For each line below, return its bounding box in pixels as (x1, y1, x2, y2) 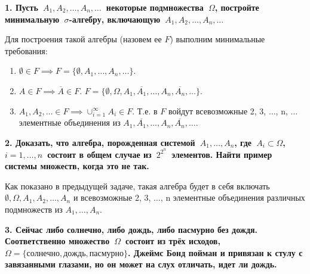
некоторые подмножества (106, 1, 204, 13)
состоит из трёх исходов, (125, 235, 220, 247)
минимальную (5, 13, 60, 25)
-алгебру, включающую (69, 13, 161, 25)
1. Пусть (5, 1, 38, 13)
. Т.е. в (132, 104, 158, 117)
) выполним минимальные (170, 33, 265, 45)
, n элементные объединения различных (160, 191, 305, 204)
